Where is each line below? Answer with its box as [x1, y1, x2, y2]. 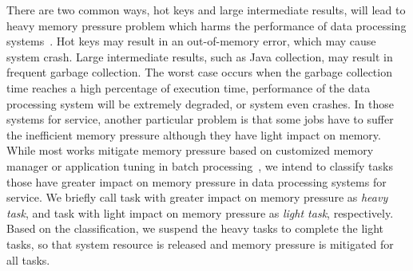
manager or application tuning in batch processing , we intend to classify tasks [6, 157, 393, 174]
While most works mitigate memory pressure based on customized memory [6, 142, 374, 159]
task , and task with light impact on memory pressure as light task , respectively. [6, 204, 394, 221]
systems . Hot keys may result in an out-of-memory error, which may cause [6, 33, 376, 49]
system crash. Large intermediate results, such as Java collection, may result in [6, 48, 393, 65]
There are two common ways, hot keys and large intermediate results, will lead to [6, 2, 406, 18]
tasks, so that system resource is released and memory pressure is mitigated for [6, 235, 394, 252]
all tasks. [6, 251, 50, 268]
